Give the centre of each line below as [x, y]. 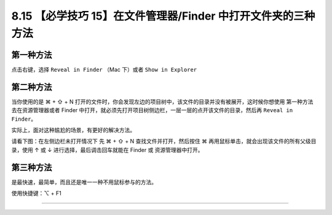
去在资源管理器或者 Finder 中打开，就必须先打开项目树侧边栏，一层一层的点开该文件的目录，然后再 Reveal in [152, 110]
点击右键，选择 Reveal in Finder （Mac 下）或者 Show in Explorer [104, 69]
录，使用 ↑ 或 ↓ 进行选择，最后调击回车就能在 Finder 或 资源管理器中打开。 [107, 149]
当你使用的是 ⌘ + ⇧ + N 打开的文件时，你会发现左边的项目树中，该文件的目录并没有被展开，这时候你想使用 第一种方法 [162, 102]
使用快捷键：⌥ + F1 [36, 194]
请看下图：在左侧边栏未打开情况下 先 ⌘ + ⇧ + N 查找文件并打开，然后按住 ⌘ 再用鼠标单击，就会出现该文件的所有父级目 [164, 141]
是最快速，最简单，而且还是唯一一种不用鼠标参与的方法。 [84, 182]
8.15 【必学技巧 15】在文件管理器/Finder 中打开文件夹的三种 [163, 16]
